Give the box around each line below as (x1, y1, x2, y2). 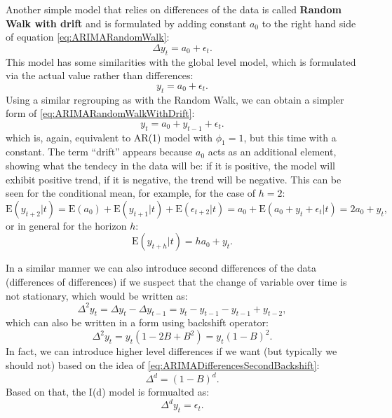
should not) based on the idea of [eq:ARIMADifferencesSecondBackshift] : (6, 358, 320, 372)
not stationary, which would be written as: (6, 288, 188, 302)
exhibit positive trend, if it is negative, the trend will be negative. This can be (6, 172, 342, 186)
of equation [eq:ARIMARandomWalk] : (6, 29, 170, 44)
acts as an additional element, (208, 144, 337, 159)
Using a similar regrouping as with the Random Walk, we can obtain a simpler (6, 92, 344, 106)
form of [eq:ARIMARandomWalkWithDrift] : (6, 106, 195, 120)
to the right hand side (262, 15, 356, 30)
